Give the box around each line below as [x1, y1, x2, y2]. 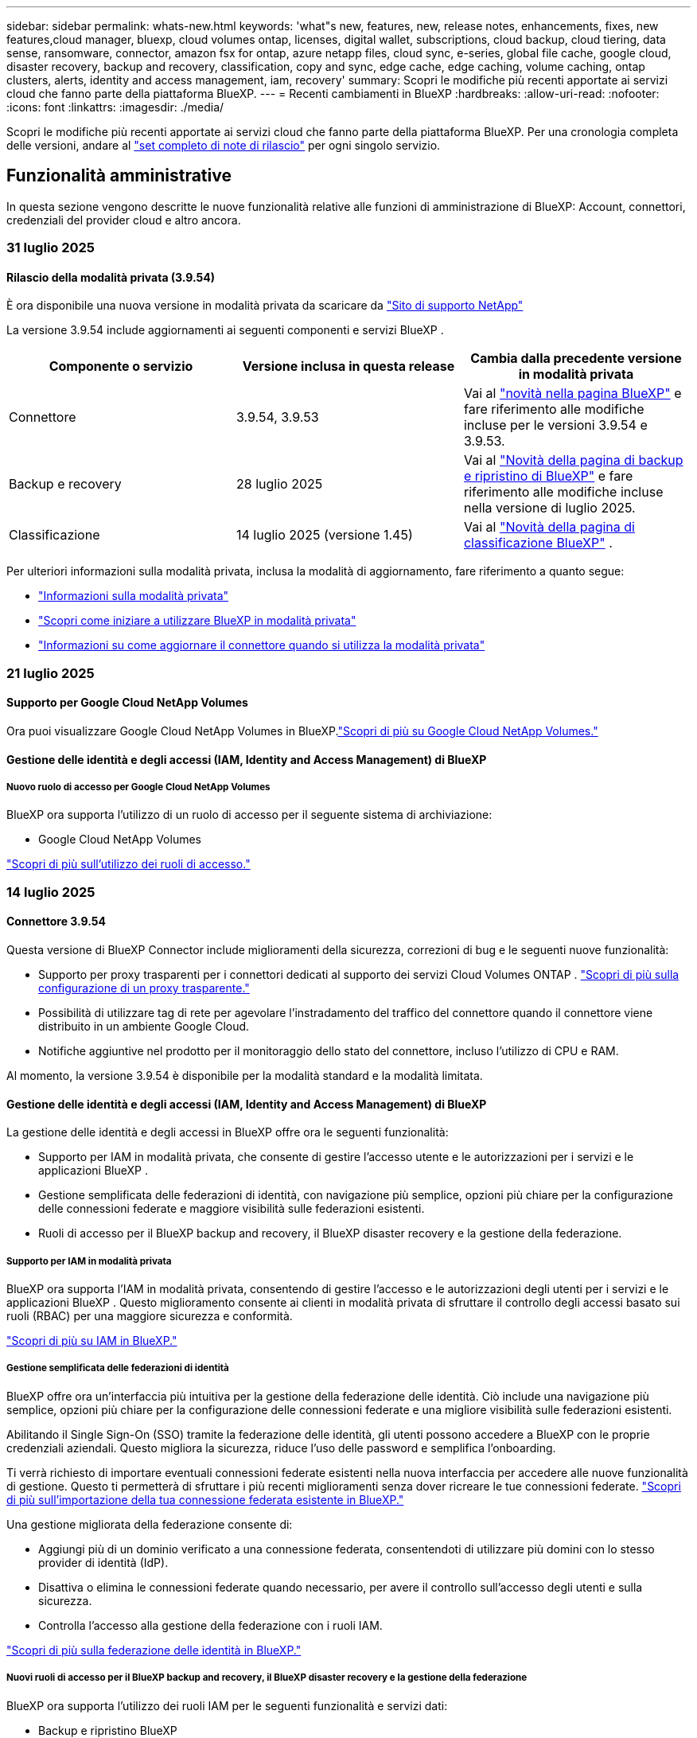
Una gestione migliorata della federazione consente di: [6, 1517, 293, 1531]
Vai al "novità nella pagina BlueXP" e [463, 385, 682, 402]
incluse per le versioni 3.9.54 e [463, 417, 648, 434]
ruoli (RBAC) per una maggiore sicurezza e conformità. [6, 1309, 293, 1323]
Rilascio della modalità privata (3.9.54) [6, 270, 216, 284]
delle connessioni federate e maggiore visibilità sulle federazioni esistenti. [38, 1202, 425, 1216]
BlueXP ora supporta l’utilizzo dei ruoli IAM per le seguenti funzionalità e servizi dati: [6, 1698, 448, 1713]
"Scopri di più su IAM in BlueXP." [6, 1334, 177, 1348]
